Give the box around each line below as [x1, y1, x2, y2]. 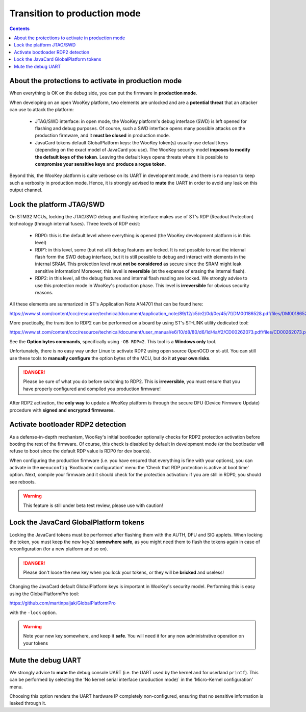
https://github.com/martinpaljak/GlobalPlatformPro [9, 600, 116, 606]
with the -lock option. [9, 609, 57, 616]
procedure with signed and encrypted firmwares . [9, 407, 115, 413]
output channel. [9, 187, 43, 193]
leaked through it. [9, 700, 46, 706]
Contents [9, 26, 30, 32]
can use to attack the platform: [9, 107, 74, 113]
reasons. [35, 289, 54, 295]
